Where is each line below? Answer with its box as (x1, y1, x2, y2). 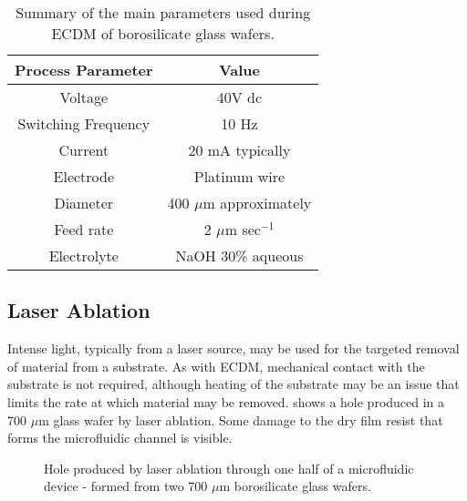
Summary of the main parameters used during (16, 2, 311, 23)
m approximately (202, 192, 312, 213)
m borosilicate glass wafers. (219, 476, 371, 496)
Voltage (59, 87, 109, 107)
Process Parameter (15, 59, 153, 80)
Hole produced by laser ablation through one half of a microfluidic (44, 458, 414, 477)
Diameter (54, 192, 114, 213)
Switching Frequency (17, 113, 150, 134)
